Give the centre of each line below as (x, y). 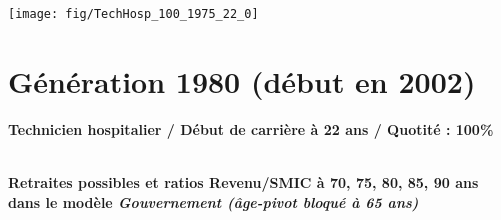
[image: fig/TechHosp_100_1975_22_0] (133, 14)
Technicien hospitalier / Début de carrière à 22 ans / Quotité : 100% (251, 128)
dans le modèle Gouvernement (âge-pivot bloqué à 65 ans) (213, 201)
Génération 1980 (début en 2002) (242, 80)
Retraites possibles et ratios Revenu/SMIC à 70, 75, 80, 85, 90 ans (243, 181)
